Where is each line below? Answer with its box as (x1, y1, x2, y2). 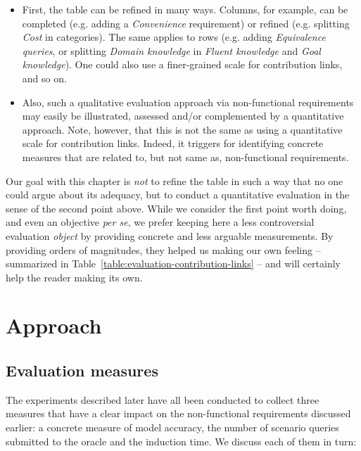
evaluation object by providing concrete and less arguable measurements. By (6, 228, 334, 243)
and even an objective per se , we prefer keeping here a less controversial (6, 215, 315, 229)
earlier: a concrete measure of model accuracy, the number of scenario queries (6, 420, 339, 435)
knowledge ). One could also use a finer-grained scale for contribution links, (22, 57, 343, 72)
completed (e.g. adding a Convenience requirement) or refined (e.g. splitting (22, 15, 350, 30)
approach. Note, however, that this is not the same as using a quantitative (22, 122, 343, 136)
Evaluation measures (6, 360, 158, 381)
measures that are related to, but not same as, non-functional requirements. (22, 149, 349, 164)
